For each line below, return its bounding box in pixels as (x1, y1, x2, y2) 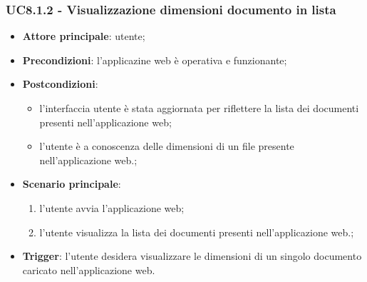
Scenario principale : (22, 176, 121, 191)
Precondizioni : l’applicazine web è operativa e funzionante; (22, 52, 287, 67)
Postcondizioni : (22, 76, 98, 91)
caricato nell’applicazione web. (22, 262, 155, 277)
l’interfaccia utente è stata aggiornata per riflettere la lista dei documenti (39, 101, 359, 115)
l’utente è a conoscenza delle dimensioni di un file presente (39, 139, 294, 153)
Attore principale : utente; (22, 29, 145, 44)
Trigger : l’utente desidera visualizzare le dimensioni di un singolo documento (22, 248, 362, 263)
